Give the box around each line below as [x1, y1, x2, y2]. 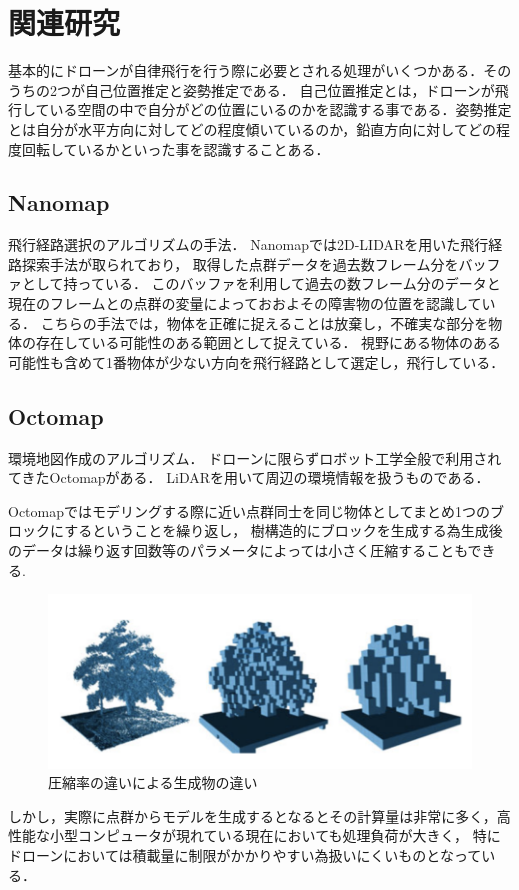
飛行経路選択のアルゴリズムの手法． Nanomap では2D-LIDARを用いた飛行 [8, 234, 489, 255]
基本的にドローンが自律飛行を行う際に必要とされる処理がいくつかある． [8, 60, 484, 81]
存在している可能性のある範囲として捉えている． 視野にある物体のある [35, 332, 502, 353]
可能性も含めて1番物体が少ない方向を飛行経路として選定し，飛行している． [8, 351, 505, 372]
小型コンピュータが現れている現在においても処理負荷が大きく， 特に [49, 825, 501, 846]
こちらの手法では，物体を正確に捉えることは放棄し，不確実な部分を [40, 312, 489, 333]
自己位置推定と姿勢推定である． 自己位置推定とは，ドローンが [84, 79, 495, 100]
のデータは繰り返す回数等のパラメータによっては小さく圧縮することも [8, 540, 468, 561]
